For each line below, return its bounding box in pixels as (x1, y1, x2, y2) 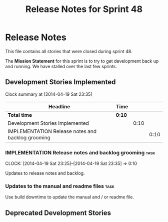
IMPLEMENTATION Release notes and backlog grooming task (5, 149, 155, 156)
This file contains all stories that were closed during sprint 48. (5, 48, 132, 54)
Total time (7, 111, 32, 118)
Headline (48, 103, 70, 110)
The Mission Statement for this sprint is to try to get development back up (5, 58, 159, 64)
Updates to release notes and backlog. (5, 170, 85, 176)
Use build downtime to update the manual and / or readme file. (5, 194, 134, 200)
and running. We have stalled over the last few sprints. (5, 63, 117, 69)
